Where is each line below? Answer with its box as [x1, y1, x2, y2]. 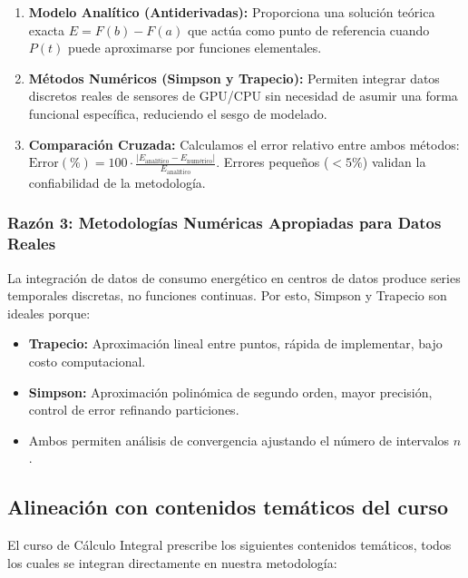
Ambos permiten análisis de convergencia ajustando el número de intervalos [28, 430, 450, 449]
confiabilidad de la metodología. [28, 172, 206, 191]
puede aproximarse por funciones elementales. [67, 38, 322, 57]
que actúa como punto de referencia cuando [187, 20, 430, 39]
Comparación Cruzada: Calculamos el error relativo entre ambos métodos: [28, 134, 460, 153]
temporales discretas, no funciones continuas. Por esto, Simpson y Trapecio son [7, 286, 447, 305]
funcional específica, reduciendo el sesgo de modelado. [28, 103, 327, 122]
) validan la [362, 152, 426, 171]
